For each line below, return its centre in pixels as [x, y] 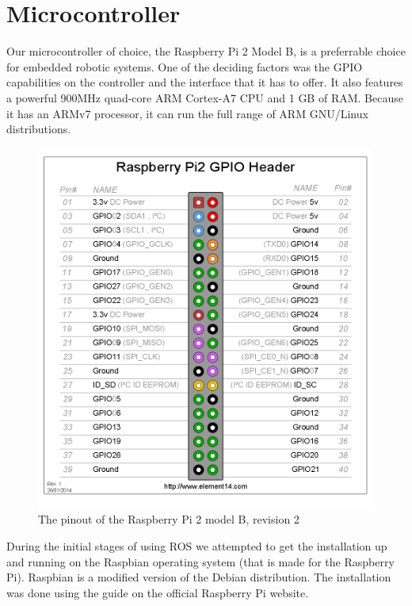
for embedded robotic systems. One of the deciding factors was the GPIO [185, 66]
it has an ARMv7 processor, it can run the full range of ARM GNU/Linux [187, 113]
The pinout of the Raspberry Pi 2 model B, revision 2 [169, 519]
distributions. [39, 129]
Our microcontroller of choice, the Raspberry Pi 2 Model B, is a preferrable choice [206, 51]
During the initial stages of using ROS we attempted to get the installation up [197, 546]
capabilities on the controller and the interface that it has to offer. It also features [205, 82]
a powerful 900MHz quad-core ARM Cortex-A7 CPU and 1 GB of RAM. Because [205, 97]
